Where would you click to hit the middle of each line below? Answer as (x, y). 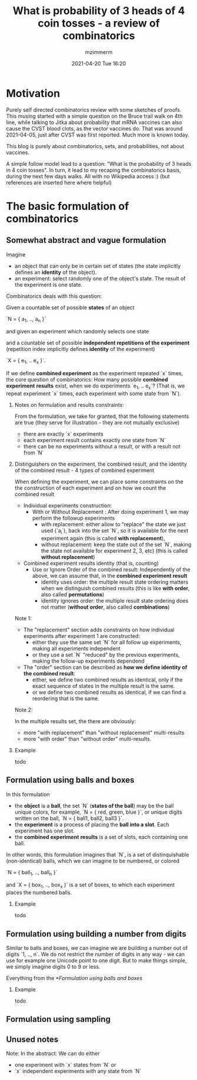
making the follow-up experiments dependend (88, 661)
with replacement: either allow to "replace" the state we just (113, 524)
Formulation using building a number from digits (96, 934)
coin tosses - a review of (99, 23)
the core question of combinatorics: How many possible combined (87, 380)
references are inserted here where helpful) (59, 182)
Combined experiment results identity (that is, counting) (91, 563)
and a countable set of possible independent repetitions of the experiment (98, 343)
